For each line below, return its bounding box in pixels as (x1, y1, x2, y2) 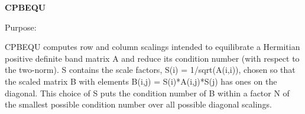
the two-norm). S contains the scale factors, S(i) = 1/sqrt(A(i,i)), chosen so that (5, 63, 296, 76)
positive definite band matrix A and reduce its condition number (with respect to (5, 52, 300, 64)
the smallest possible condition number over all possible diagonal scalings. (5, 98, 272, 110)
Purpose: (5, 21, 37, 33)
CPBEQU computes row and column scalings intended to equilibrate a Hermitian (5, 41, 300, 53)
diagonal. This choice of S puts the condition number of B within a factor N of (5, 86, 290, 99)
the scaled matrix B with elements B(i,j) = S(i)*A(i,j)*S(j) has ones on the (5, 75, 277, 87)
